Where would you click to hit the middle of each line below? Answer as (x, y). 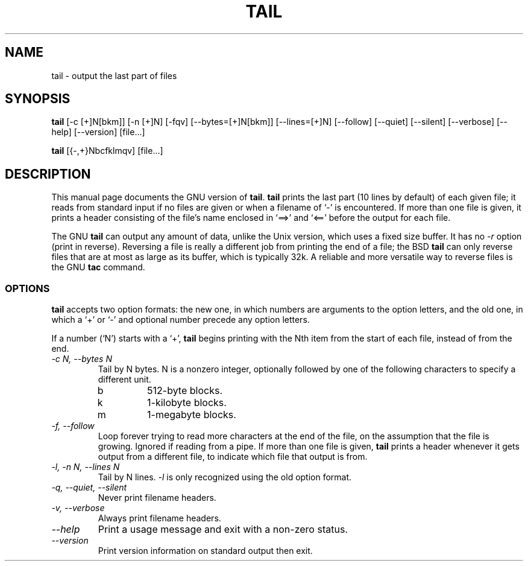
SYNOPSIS (38, 99)
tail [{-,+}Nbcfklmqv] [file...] (107, 151)
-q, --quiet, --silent (89, 488)
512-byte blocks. (185, 391)
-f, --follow (73, 426)
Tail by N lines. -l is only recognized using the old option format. (225, 477)
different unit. (124, 380)
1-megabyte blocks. (192, 415)
